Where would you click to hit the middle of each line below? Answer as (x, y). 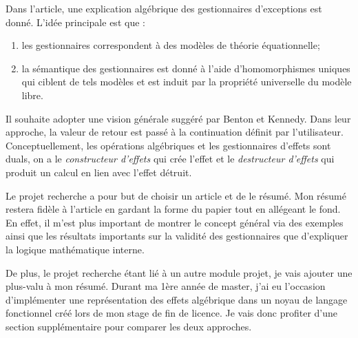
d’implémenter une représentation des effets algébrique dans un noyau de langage (177, 299)
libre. (32, 95)
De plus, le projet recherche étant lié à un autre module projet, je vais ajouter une (179, 272)
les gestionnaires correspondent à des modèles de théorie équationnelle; (171, 45)
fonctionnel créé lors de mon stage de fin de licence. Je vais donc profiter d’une (171, 313)
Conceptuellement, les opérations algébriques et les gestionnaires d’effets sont (168, 145)
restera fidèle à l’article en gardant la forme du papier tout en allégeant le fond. (173, 209)
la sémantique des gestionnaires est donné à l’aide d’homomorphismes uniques (186, 68)
